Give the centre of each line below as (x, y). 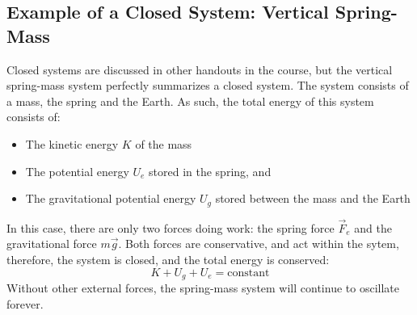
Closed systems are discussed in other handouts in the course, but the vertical (200, 69)
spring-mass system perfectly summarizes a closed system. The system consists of (208, 85)
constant (249, 273)
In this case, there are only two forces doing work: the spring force (171, 227)
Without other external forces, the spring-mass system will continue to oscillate (203, 288)
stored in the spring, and (210, 171)
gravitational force (52, 244)
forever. (25, 303)
